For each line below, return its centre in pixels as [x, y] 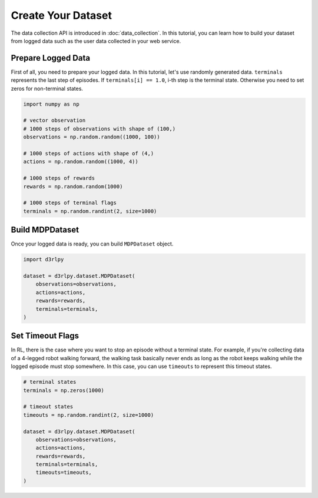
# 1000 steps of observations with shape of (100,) [100, 129]
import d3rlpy [44, 260]
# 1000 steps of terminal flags [70, 203]
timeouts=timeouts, [64, 473]
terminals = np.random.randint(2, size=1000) [90, 211]
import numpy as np [51, 104]
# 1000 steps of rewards [59, 178]
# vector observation [54, 120]
